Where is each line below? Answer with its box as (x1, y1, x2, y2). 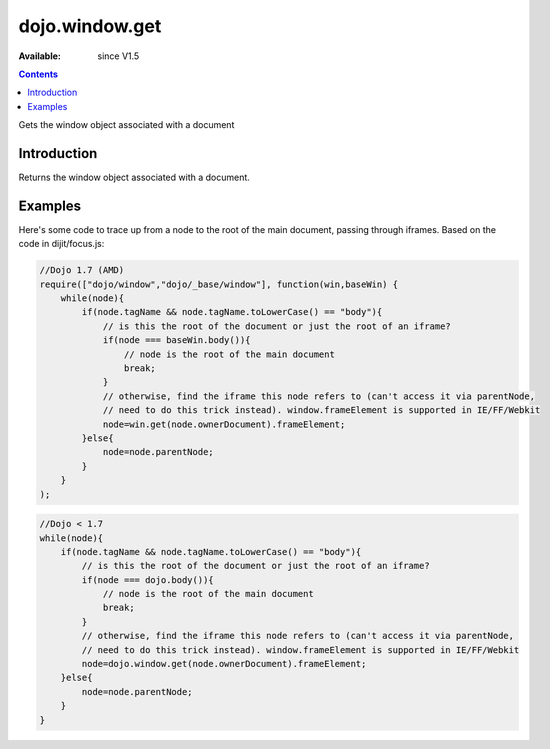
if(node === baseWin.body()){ (102, 335, 251, 346)
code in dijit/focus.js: (18, 238, 105, 250)
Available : (18, 50, 62, 62)
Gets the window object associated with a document (18, 119, 235, 131)
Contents (18, 68, 59, 80)
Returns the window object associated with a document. (18, 171, 250, 184)
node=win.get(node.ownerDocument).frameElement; (102, 418, 346, 430)
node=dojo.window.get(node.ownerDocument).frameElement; (81, 658, 367, 670)
